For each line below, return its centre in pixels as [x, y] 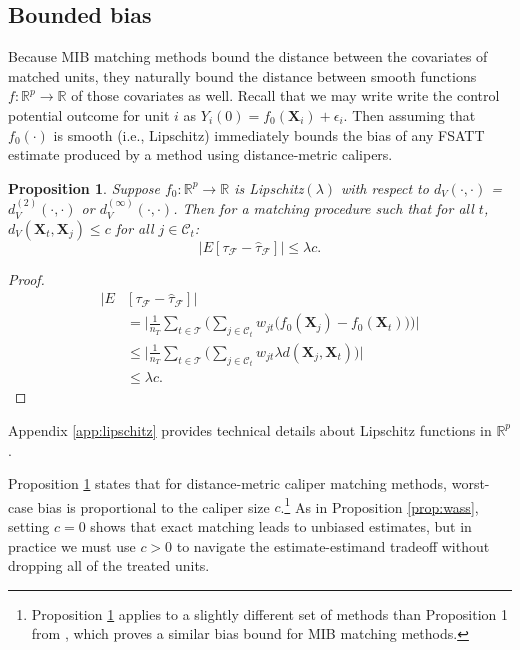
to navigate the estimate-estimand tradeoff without [333, 545]
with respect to [385, 187]
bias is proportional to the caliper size [153, 506]
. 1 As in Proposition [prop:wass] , [379, 505]
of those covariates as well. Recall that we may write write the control [285, 95]
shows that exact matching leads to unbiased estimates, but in [281, 525]
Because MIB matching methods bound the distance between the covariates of [248, 56]
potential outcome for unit [89, 114]
